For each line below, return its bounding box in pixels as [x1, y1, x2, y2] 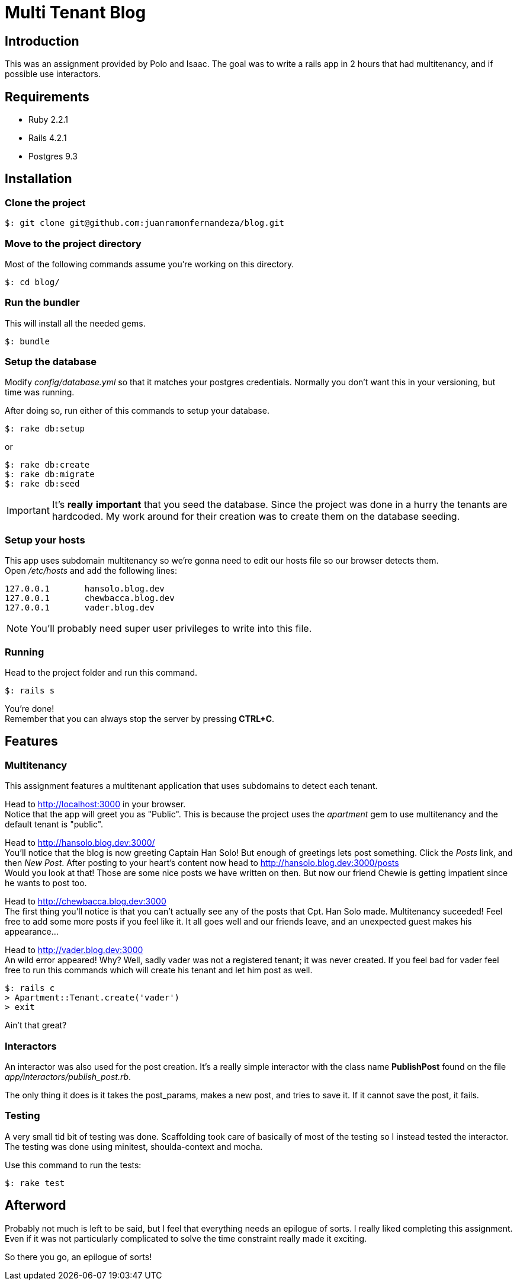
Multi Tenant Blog [5, 2, 146, 23]
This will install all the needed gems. [5, 318, 146, 328]
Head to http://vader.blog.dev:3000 [5, 945, 143, 955]
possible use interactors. [5, 69, 101, 79]
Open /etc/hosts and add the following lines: [5, 565, 178, 576]
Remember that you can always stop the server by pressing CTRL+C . [5, 713, 275, 724]
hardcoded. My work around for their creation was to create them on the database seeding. [52, 510, 460, 523]
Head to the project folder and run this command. [5, 667, 198, 677]
